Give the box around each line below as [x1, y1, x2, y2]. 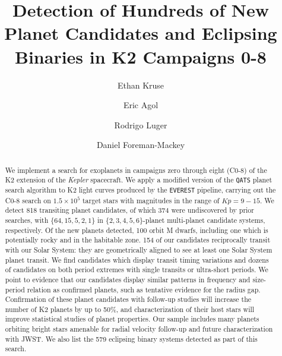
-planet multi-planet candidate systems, [142, 215, 265, 225]
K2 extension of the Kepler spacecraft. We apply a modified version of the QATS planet [5, 175, 273, 185]
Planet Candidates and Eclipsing [4, 21, 277, 45]
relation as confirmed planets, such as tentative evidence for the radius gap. [27, 284, 261, 294]
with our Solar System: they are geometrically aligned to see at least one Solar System [5, 244, 273, 254]
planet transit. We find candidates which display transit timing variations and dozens [5, 254, 269, 264]
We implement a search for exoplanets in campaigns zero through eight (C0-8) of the [5, 165, 267, 175]
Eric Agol [123, 99, 159, 111]
